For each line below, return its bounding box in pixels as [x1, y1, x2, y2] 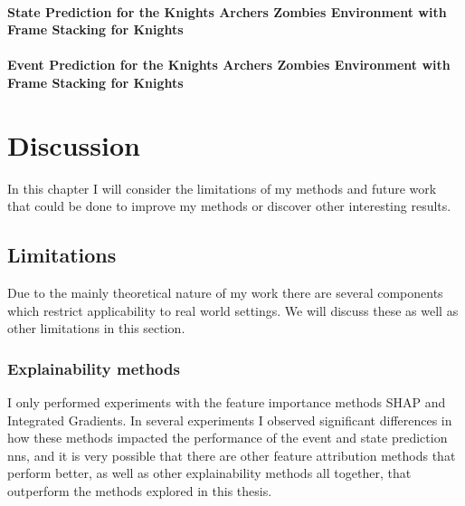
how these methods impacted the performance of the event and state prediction [7, 428, 448, 447]
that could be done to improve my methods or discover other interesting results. [7, 196, 451, 215]
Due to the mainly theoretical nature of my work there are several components [7, 283, 443, 302]
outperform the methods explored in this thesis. [7, 482, 272, 501]
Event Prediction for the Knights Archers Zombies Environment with [7, 55, 451, 74]
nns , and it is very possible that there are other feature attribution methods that [7, 445, 456, 464]
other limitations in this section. [7, 319, 185, 338]
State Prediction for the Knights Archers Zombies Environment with [7, 2, 447, 21]
